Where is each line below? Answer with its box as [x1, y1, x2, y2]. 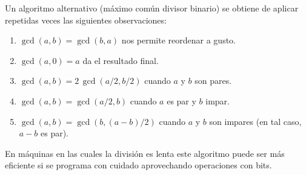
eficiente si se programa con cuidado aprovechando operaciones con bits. [5, 159, 272, 171]
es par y [167, 94, 196, 107]
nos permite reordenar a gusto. [121, 34, 236, 46]
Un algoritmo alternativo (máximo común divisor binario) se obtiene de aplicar [5, 2, 299, 14]
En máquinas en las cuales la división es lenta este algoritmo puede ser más [5, 147, 285, 159]
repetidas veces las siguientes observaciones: [5, 13, 167, 26]
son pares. [195, 74, 232, 87]
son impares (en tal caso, [209, 115, 302, 127]
